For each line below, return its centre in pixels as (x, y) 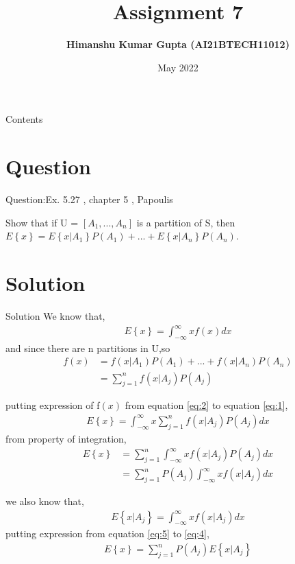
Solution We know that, (55, 315)
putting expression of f (53, 405)
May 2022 (178, 67)
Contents (24, 119)
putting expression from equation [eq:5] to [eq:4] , (107, 533)
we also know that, (45, 501)
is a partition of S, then (186, 222)
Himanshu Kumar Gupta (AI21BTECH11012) (178, 44)
